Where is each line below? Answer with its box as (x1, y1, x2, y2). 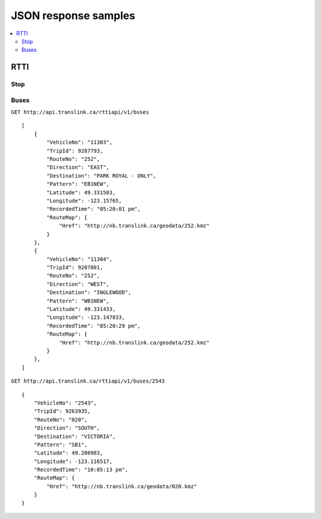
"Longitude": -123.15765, (46, 197, 122, 204)
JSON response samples (11, 9, 136, 22)
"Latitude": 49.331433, (46, 306, 116, 313)
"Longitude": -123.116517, (33, 458, 113, 465)
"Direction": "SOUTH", (33, 425, 100, 431)
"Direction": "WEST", (46, 281, 110, 287)
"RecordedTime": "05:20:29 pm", (46, 322, 141, 329)
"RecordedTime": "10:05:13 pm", (33, 467, 128, 473)
